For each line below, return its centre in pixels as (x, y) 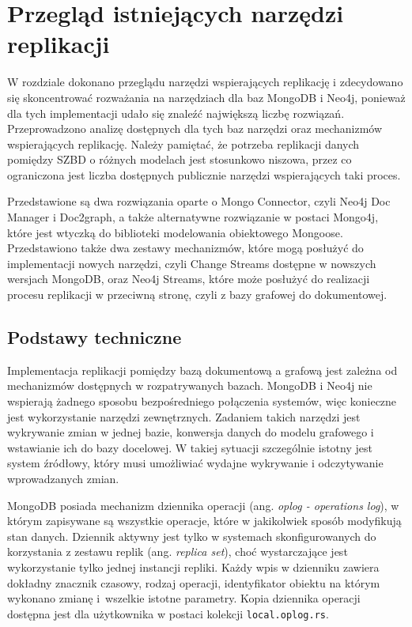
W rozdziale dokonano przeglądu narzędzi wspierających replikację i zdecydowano (205, 82)
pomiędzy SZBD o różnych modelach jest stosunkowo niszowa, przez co (180, 159)
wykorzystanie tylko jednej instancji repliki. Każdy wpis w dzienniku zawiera (193, 567)
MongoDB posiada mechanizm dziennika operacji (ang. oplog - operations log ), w (203, 505)
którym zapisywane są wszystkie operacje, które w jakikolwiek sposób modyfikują (204, 521)
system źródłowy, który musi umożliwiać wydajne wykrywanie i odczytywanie (195, 463)
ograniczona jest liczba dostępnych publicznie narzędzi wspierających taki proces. (204, 174)
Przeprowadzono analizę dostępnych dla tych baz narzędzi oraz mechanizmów (195, 128)
